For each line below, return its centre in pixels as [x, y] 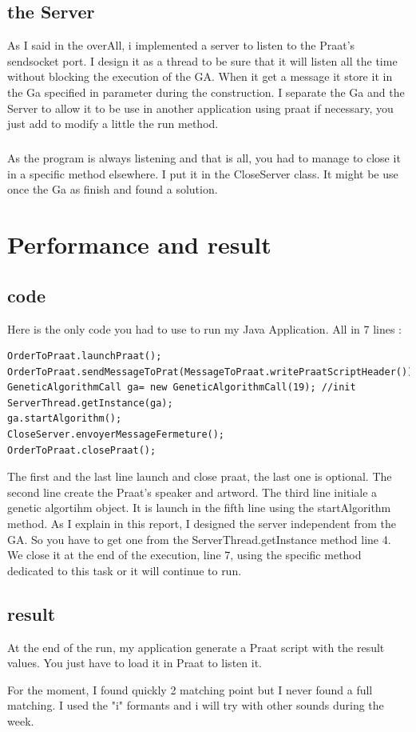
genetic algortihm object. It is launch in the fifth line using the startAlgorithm [199, 508]
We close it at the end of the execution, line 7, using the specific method [184, 555]
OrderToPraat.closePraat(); [82, 450]
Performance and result [139, 244]
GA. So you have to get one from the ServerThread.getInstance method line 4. [199, 539]
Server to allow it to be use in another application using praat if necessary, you [200, 108]
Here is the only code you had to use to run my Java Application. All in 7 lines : [204, 328]
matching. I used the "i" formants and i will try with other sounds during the [196, 705]
